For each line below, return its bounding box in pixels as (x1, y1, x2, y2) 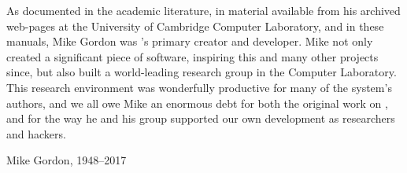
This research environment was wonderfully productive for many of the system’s (6, 79, 392, 95)
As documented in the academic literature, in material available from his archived (6, 2, 401, 18)
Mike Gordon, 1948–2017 (6, 152, 127, 168)
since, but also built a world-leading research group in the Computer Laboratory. (6, 64, 397, 80)
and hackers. (6, 125, 66, 142)
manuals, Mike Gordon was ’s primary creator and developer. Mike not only (6, 33, 373, 50)
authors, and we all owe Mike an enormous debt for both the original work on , (6, 94, 388, 111)
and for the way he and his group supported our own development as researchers (6, 110, 395, 127)
